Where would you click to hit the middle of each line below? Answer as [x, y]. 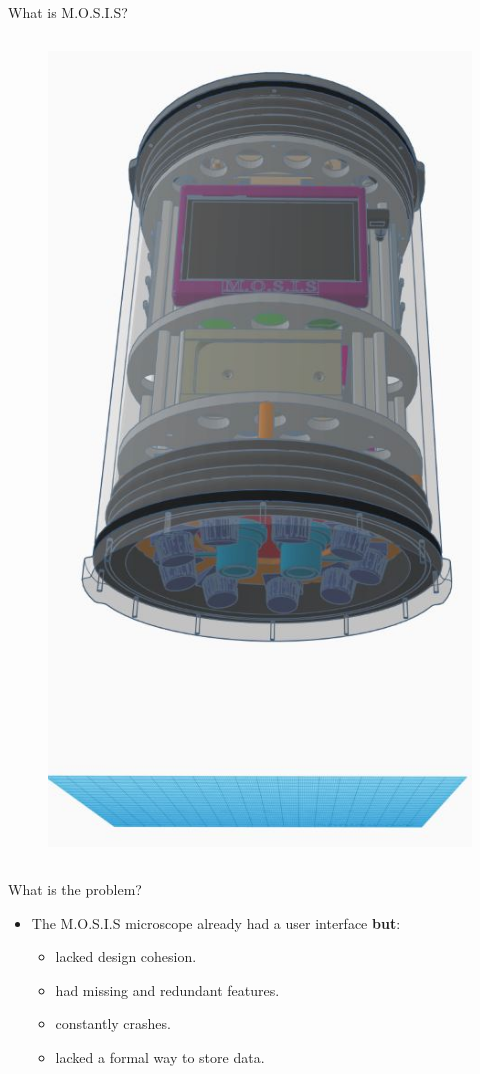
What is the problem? [75, 889]
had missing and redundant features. [167, 989]
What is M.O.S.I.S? [68, 12]
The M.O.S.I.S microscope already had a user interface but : [216, 922]
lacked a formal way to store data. [160, 1056]
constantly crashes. [113, 1023]
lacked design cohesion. [126, 956]
